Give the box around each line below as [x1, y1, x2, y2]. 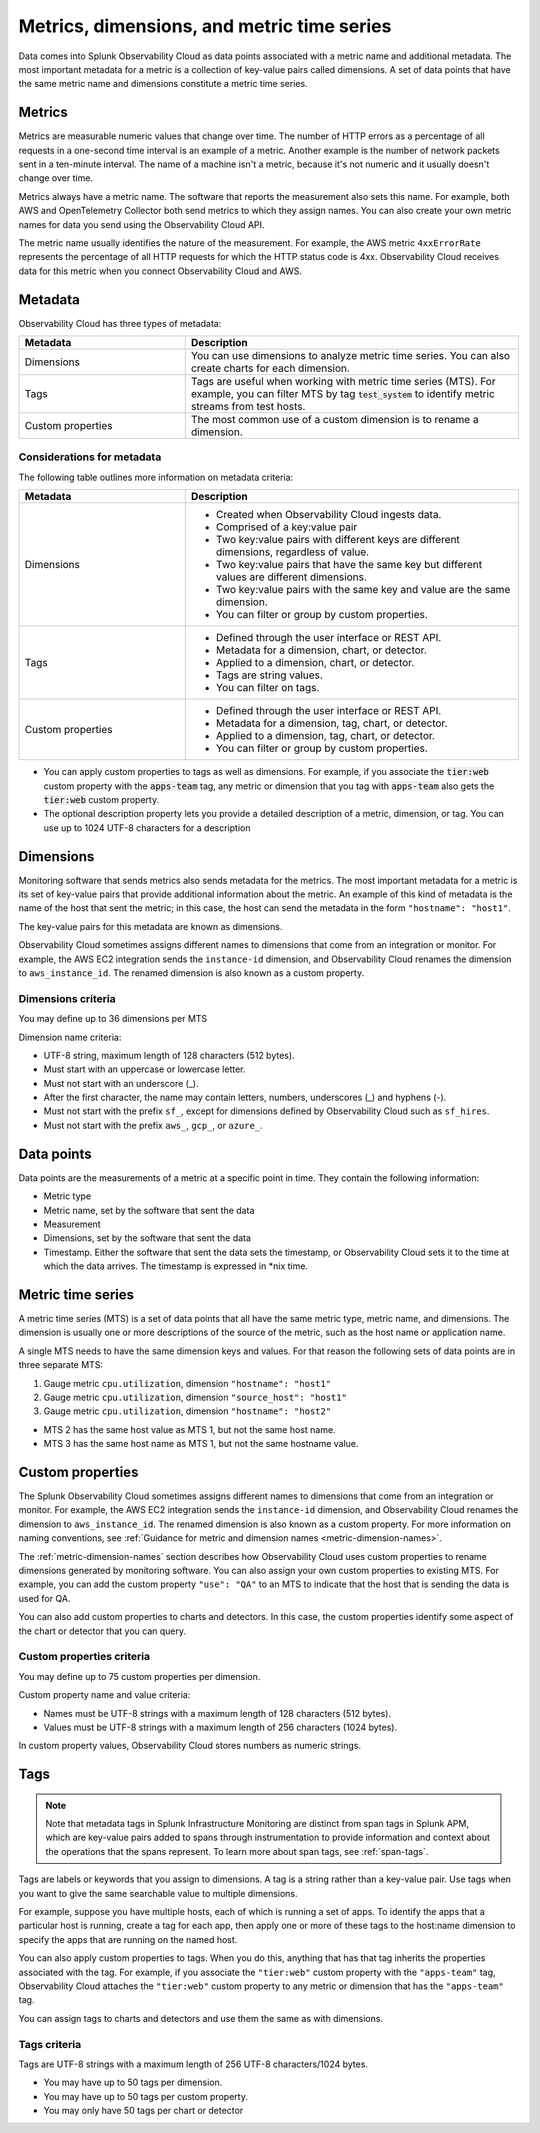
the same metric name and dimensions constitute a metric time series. [18, 78, 309, 90]
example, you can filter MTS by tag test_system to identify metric [190, 387, 495, 401]
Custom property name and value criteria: [18, 1689, 191, 1701]
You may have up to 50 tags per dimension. [43, 2076, 223, 2089]
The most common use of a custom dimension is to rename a [190, 413, 479, 427]
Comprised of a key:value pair [215, 520, 358, 534]
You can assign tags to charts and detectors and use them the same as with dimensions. [18, 2012, 384, 2024]
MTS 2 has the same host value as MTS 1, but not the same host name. [43, 1423, 336, 1435]
